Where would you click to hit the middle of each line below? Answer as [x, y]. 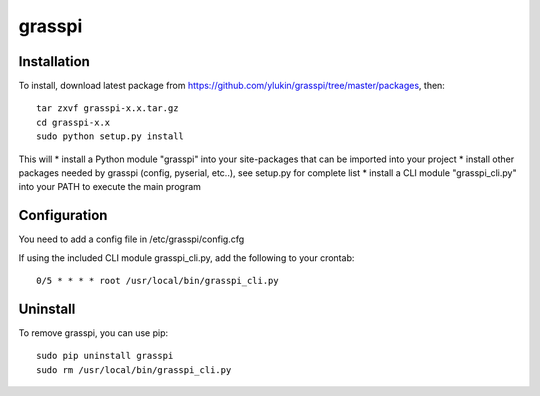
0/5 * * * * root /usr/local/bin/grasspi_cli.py [157, 281]
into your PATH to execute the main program [110, 187]
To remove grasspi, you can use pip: [93, 333]
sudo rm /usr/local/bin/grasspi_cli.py [134, 369]
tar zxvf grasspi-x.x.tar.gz [107, 108]
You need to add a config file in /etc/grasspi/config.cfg [131, 239]
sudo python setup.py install [110, 136]
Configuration [63, 215]
